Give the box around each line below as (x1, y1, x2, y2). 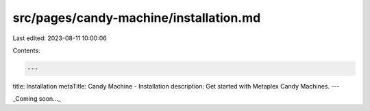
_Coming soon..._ (12, 95, 61, 103)
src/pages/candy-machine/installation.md (12, 10, 261, 25)
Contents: (12, 46, 40, 54)
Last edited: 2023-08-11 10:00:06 (12, 34, 107, 42)
